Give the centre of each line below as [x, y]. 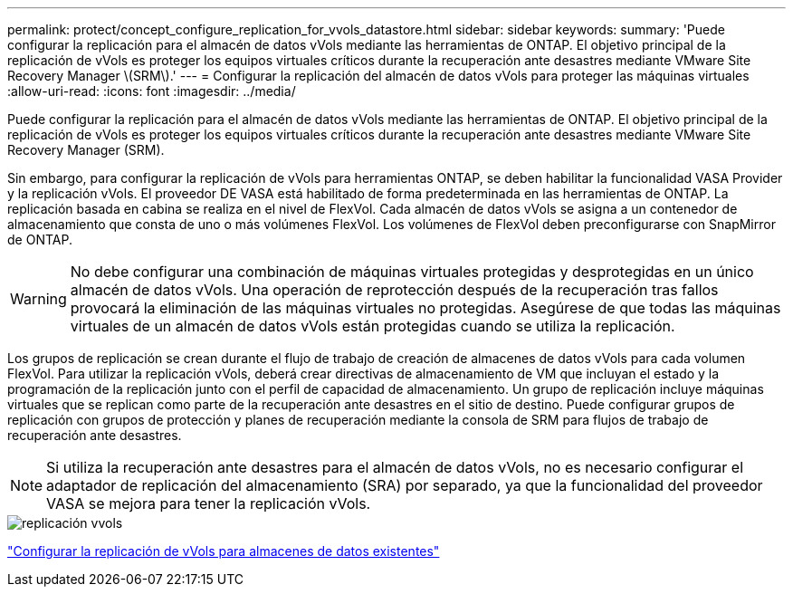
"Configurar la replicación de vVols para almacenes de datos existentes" [224, 551]
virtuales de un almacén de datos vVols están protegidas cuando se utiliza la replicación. [373, 326]
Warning [38, 299]
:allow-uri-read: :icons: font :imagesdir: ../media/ [152, 91]
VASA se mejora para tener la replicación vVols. [209, 503]
